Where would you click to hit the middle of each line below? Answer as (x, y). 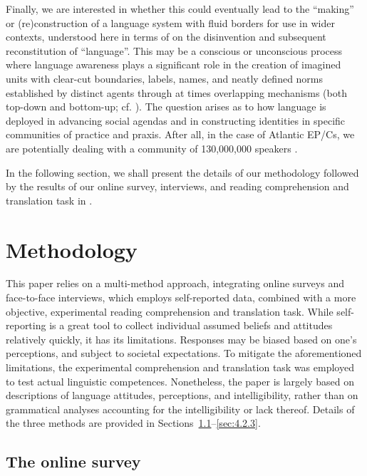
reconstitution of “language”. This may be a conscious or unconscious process (174, 50)
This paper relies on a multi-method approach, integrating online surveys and (175, 283)
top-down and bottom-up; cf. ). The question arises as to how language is (166, 107)
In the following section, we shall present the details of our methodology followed (182, 172)
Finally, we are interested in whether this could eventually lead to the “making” (180, 9)
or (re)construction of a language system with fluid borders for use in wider (170, 22)
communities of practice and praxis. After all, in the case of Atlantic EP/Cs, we (180, 134)
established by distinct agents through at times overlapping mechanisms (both (176, 92)
